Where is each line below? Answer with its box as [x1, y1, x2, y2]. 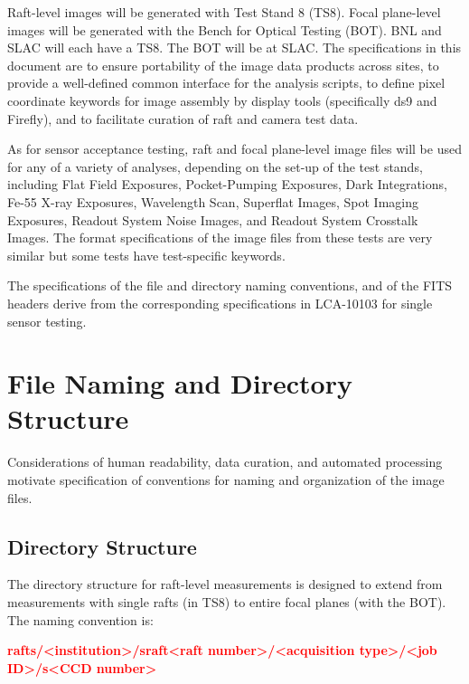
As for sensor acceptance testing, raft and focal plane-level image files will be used [7, 139, 462, 158]
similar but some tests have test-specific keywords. [7, 245, 286, 264]
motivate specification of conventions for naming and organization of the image [7, 470, 445, 489]
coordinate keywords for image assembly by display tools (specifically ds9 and [7, 90, 437, 109]
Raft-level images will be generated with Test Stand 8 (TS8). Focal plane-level [7, 3, 441, 21]
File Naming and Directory [7, 365, 352, 402]
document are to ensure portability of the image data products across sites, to [7, 55, 439, 74]
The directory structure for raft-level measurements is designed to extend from [7, 575, 443, 594]
